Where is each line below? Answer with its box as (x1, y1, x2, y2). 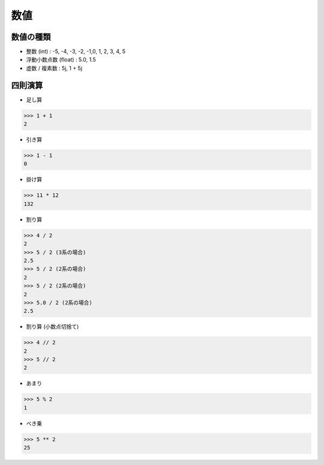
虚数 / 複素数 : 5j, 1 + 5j (26, 64, 83, 71)
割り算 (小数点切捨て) (26, 323, 79, 330)
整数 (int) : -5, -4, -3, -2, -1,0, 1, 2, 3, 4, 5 (26, 48, 126, 55)
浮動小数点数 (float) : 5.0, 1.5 (26, 56, 96, 63)
